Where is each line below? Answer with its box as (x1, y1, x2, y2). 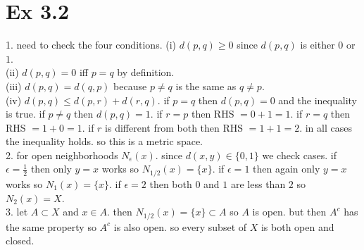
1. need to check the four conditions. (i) (6, 37, 177, 52)
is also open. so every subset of (113, 219, 247, 234)
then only (30, 161, 72, 176)
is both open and (261, 219, 334, 234)
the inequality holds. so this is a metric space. (6, 134, 203, 149)
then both (149, 176, 192, 191)
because (113, 78, 147, 93)
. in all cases (299, 120, 352, 135)
